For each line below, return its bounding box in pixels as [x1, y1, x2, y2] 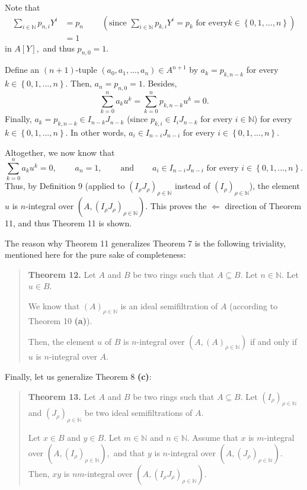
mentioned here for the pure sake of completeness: [5, 248, 186, 261]
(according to [229, 300, 278, 312]
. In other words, [65, 126, 126, 138]
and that [113, 446, 145, 459]
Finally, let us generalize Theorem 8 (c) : [5, 370, 152, 383]
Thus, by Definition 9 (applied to [5, 180, 125, 192]
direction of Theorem [225, 200, 302, 212]
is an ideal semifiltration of [120, 300, 218, 312]
